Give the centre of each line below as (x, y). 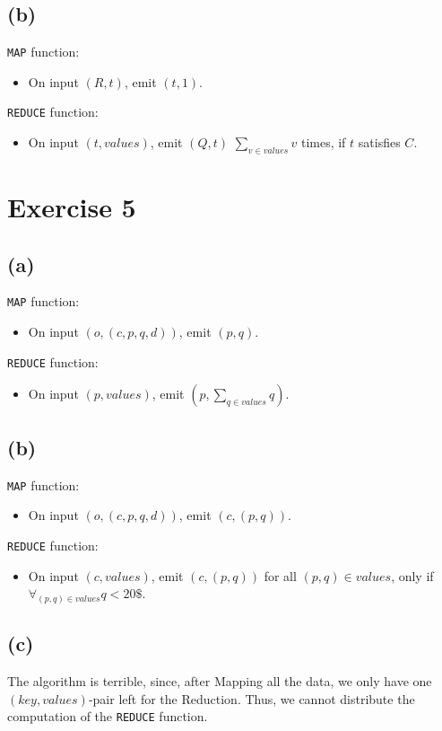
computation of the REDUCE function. (108, 716)
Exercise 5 (72, 207)
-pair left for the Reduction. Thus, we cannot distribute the (251, 698)
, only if (412, 575)
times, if (323, 142)
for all (280, 575)
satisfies (379, 142)
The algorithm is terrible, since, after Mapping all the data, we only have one (220, 681)
